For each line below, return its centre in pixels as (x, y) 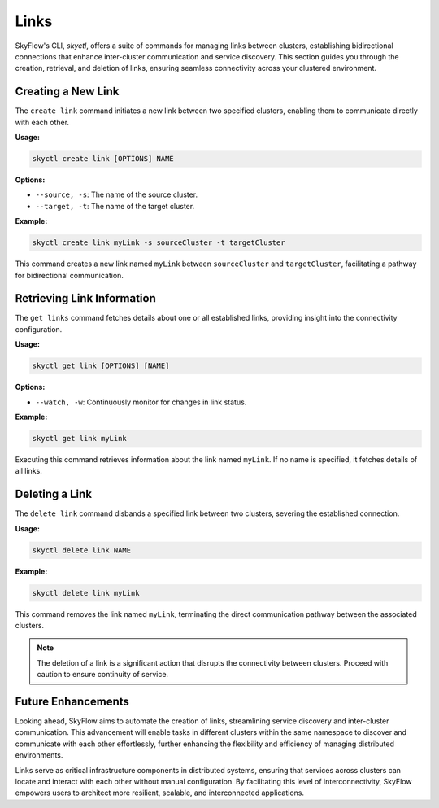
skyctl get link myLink (80, 438)
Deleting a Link (54, 494)
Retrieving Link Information (85, 298)
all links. (28, 471)
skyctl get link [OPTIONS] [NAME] (101, 366)
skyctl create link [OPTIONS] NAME (103, 159)
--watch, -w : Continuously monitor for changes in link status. (141, 402)
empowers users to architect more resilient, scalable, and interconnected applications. (160, 793)
